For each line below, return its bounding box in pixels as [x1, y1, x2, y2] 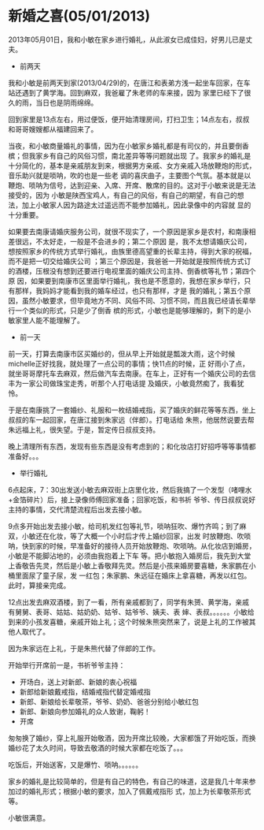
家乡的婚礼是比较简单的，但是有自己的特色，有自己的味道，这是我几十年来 [8, 776, 249, 786]
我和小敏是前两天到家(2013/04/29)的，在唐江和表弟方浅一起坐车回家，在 [8, 78, 244, 87]
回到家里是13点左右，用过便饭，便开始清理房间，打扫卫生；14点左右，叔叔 [8, 114, 250, 124]
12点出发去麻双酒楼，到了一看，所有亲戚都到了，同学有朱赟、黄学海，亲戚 [8, 597, 250, 607]
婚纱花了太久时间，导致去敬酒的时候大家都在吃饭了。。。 [8, 743, 187, 753]
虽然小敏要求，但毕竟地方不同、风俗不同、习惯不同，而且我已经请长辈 [21, 296, 249, 305]
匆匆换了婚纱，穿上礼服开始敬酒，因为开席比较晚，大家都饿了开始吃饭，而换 [8, 733, 256, 743]
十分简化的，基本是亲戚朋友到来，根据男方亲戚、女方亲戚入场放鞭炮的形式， [8, 161, 256, 170]
